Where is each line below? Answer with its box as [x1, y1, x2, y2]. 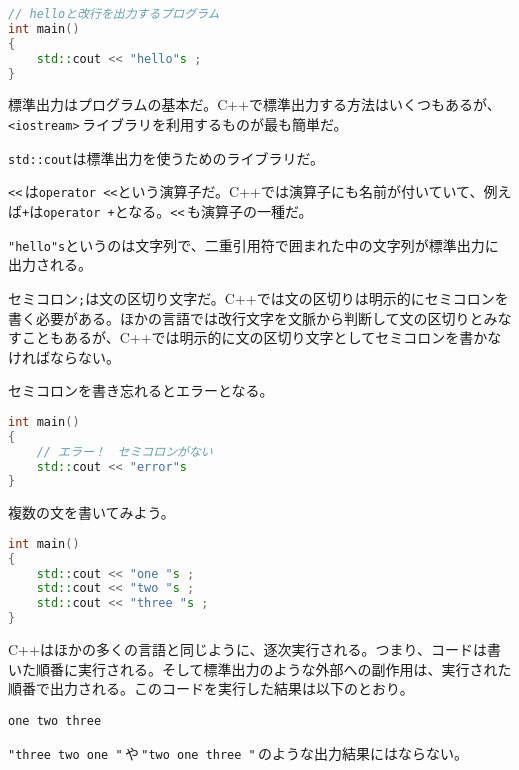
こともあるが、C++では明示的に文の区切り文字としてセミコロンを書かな [21, 327, 502, 348]
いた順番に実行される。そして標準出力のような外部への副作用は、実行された [8, 658, 512, 679]
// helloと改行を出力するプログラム [8, 7, 220, 21]
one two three [8, 713, 102, 728]
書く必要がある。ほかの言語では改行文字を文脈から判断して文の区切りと [8, 307, 484, 328]
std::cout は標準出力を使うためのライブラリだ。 [8, 147, 325, 168]
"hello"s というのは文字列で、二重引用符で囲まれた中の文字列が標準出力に [8, 234, 499, 255]
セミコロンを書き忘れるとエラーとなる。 [8, 380, 274, 401]
